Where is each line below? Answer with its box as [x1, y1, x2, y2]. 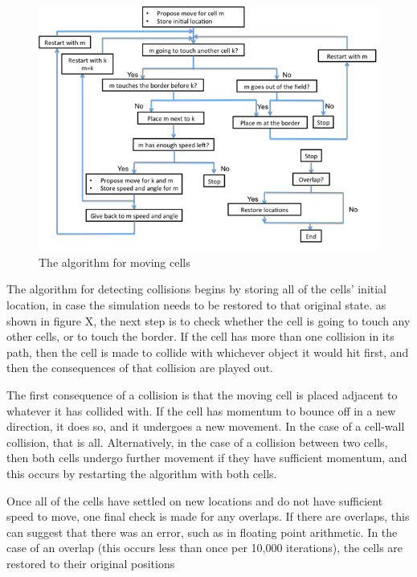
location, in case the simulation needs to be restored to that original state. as [6, 297, 386, 313]
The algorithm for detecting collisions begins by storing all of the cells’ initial [6, 280, 387, 297]
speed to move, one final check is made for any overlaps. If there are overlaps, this [6, 508, 410, 525]
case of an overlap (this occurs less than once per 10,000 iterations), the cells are [6, 539, 403, 556]
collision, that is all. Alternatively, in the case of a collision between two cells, [6, 433, 388, 450]
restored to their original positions [6, 554, 175, 571]
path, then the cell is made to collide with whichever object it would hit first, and [6, 343, 409, 360]
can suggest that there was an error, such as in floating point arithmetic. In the [6, 523, 398, 540]
